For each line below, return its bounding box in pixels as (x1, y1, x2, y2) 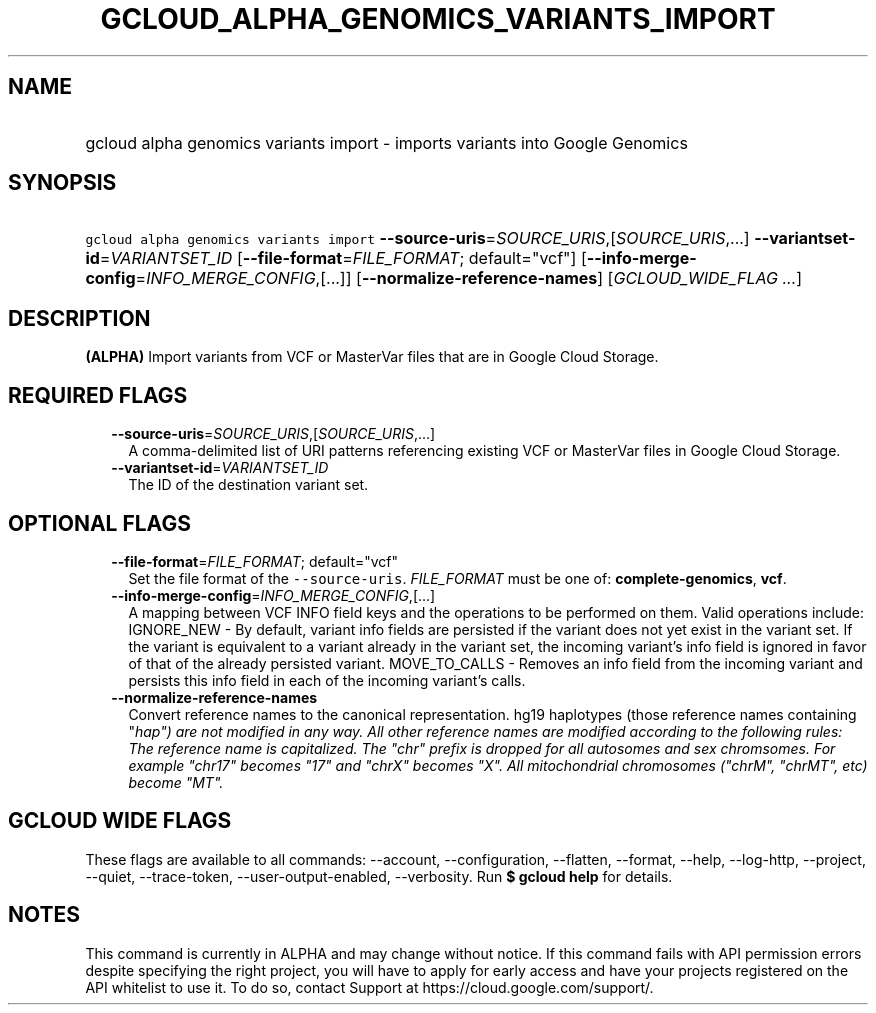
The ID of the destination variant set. (128, 476, 369, 494)
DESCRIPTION (8, 305, 151, 331)
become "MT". (128, 773, 224, 791)
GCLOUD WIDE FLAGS (8, 808, 232, 834)
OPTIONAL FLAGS (8, 510, 191, 536)
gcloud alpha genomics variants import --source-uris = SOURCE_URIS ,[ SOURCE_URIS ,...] (85, 228, 750, 249)
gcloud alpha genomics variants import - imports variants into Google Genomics (85, 132, 688, 153)
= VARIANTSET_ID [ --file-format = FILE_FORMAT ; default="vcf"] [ (99, 248, 587, 269)
